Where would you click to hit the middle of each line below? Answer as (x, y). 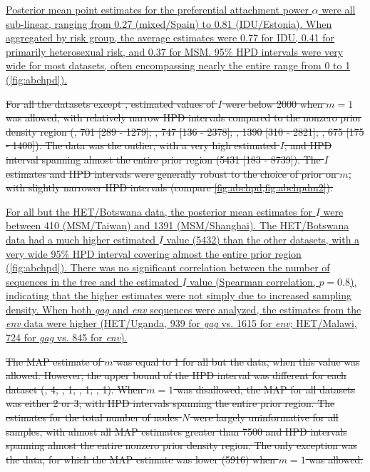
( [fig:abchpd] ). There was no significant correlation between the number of (168, 267)
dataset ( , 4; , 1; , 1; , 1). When (74, 389)
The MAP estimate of (53, 361)
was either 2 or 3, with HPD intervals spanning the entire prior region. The (170, 403)
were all (339, 9)
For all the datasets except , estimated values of (110, 103)
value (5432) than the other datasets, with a (263, 239)
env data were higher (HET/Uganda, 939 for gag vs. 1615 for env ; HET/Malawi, (181, 323)
